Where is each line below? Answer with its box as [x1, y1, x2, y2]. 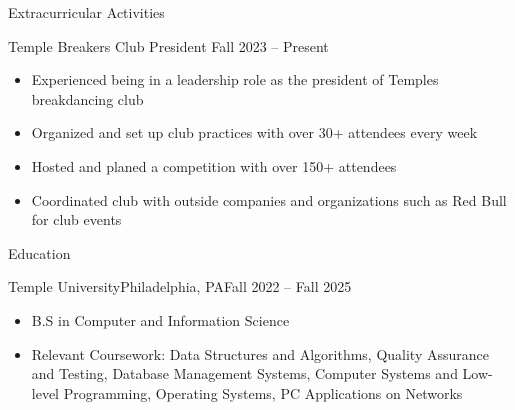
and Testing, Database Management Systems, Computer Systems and [31, 363, 458, 384]
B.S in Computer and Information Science [31, 309, 290, 330]
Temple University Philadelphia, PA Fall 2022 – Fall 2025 [8, 276, 352, 297]
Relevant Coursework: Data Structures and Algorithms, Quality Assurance [31, 343, 489, 364]
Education [8, 242, 71, 263]
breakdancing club [31, 88, 144, 109]
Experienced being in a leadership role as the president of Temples [31, 69, 439, 90]
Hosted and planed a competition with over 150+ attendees [31, 155, 397, 176]
